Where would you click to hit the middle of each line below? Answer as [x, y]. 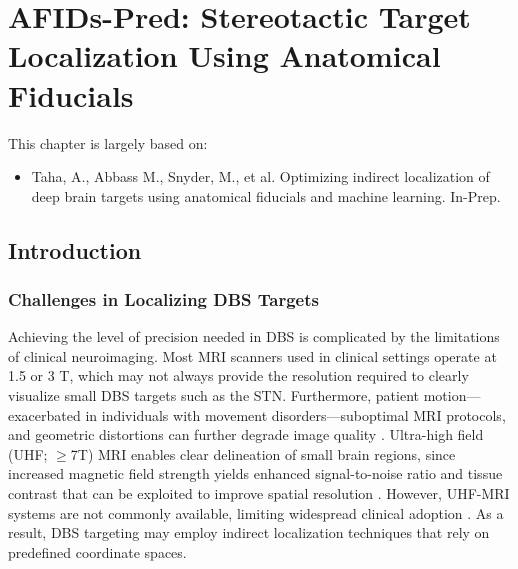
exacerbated [44, 414]
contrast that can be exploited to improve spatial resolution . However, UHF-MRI [259, 493]
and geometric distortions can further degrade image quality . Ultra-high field [246, 434]
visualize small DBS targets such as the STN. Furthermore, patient [213, 395]
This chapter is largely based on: [108, 142]
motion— [452, 395]
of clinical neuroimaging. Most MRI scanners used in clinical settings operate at [252, 355]
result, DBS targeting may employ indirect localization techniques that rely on [249, 532]
